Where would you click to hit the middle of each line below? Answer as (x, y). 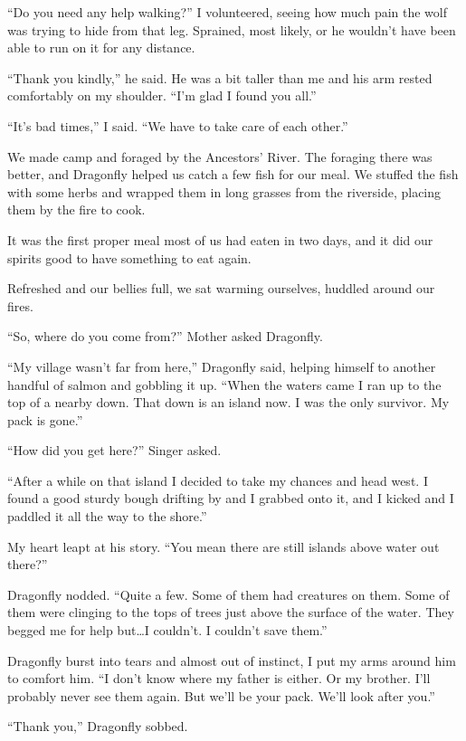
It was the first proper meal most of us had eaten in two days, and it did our (220, 239)
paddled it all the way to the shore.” (107, 516)
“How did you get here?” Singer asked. (114, 450)
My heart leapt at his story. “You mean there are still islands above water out (223, 546)
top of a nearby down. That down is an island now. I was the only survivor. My (228, 402)
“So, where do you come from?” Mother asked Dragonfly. (165, 336)
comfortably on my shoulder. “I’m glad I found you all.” (162, 95)
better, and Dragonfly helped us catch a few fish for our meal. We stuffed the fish (233, 174)
